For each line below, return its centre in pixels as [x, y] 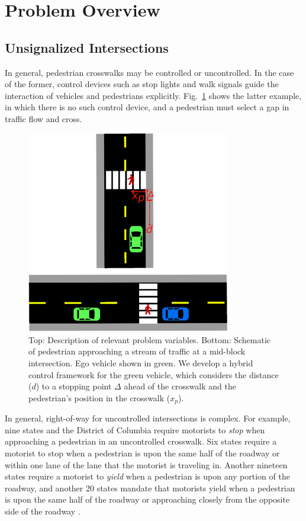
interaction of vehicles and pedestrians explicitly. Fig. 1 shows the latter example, [153, 95]
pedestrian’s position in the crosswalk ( [99, 397]
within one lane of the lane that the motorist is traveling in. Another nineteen [146, 464]
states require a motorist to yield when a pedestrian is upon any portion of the [147, 476]
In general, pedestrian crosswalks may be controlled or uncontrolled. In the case [149, 72]
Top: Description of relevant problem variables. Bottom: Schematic [150, 339]
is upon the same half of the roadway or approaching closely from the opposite [147, 499]
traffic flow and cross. [44, 118]
